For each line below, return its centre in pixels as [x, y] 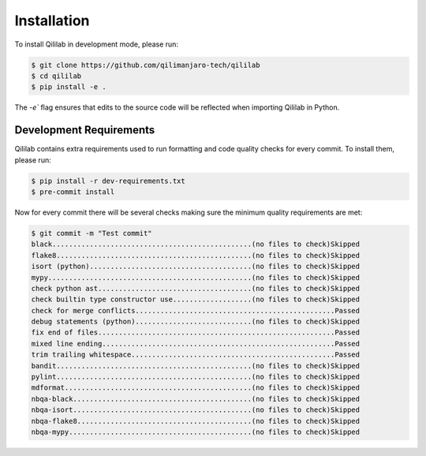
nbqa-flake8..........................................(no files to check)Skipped [196, 421]
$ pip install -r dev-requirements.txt [108, 181]
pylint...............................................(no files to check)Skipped [196, 377]
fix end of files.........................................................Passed [196, 333]
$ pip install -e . [69, 87]
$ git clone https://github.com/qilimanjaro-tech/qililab [146, 65]
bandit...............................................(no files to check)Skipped [196, 366]
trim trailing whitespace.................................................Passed [196, 355]
